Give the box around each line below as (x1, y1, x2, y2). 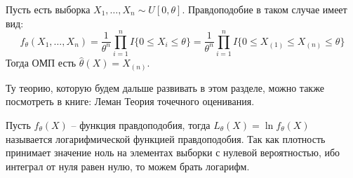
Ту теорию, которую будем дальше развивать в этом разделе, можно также (6, 80, 324, 95)
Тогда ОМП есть (6, 55, 76, 70)
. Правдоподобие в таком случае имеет (182, 2, 347, 16)
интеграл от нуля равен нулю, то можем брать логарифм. (6, 158, 250, 173)
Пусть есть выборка (6, 2, 91, 16)
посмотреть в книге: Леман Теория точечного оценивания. (6, 94, 255, 109)
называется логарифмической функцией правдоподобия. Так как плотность (6, 131, 326, 146)
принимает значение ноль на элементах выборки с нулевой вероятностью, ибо (6, 145, 340, 160)
